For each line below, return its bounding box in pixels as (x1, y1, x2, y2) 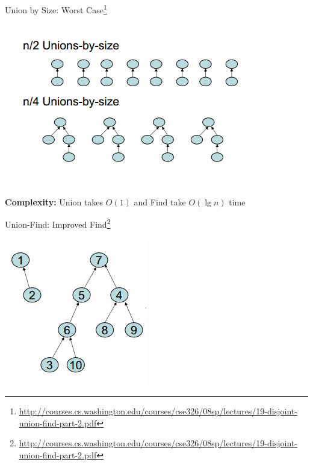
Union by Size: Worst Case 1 (5, 2, 107, 16)
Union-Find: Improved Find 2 (5, 216, 111, 231)
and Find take (134, 195, 186, 208)
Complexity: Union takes (5, 195, 104, 208)
